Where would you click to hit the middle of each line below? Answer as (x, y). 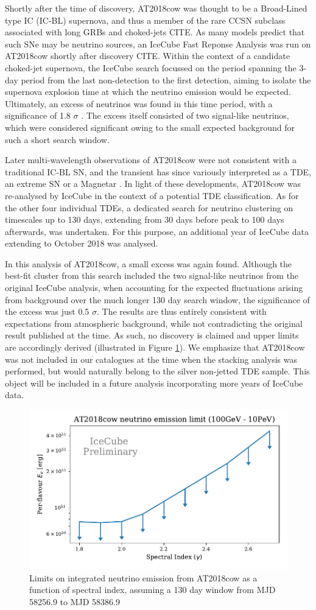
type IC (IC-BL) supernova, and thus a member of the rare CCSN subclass (145, 20)
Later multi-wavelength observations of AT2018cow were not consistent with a (151, 160)
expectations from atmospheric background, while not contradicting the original (154, 323)
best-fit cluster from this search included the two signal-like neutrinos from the (152, 275)
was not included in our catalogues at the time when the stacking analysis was (151, 359)
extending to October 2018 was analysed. (82, 243)
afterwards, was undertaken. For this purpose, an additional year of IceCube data (157, 231)
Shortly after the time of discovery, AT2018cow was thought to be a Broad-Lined (156, 8)
